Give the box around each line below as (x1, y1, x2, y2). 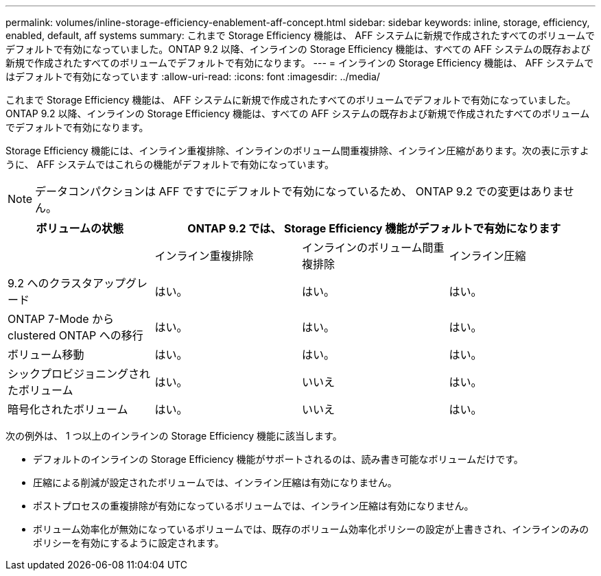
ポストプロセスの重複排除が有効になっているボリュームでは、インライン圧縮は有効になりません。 (33, 500, 474, 512)
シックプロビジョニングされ (8, 367, 151, 381)
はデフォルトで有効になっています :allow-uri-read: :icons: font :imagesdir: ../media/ (5, 71, 380, 82)
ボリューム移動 (8, 348, 84, 361)
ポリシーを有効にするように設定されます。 (33, 537, 224, 549)
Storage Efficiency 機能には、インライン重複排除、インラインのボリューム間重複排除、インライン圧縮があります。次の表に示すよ (5, 145, 589, 156)
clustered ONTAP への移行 (8, 328, 143, 342)
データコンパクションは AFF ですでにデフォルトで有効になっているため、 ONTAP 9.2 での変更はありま (35, 184, 563, 198)
